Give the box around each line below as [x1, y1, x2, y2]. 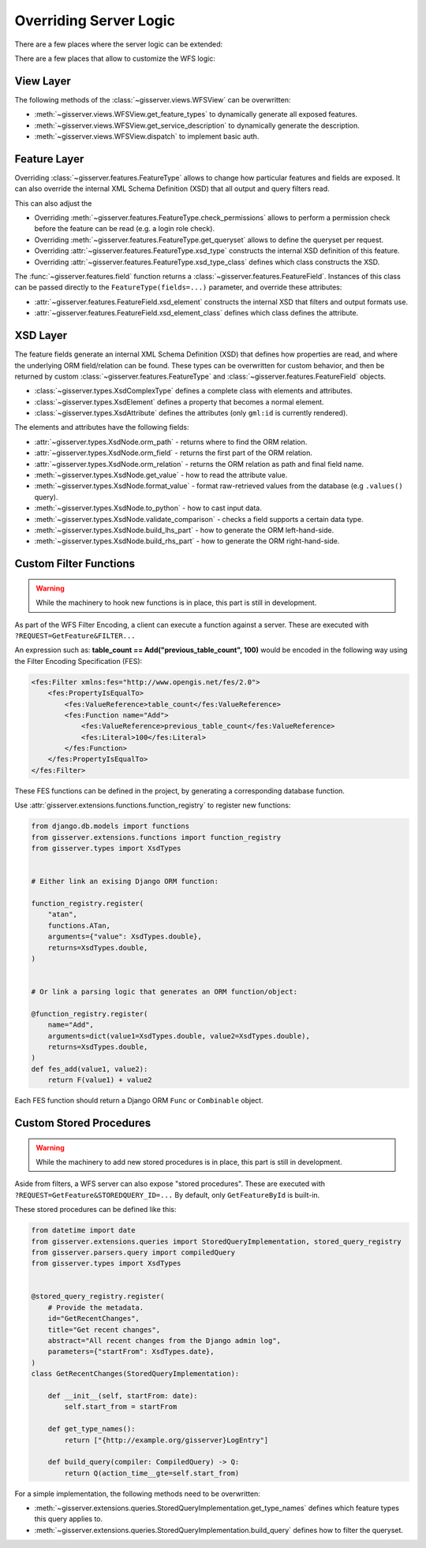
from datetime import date [31, 1226, 136, 1235]
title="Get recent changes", [47, 1325, 161, 1334]
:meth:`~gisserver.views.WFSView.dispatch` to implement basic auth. [34, 132, 260, 141]
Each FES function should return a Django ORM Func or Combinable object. [14, 1096, 263, 1106]
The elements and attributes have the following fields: [14, 423, 189, 432]
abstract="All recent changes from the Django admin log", [47, 1337, 282, 1345]
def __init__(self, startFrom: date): [47, 1391, 198, 1400]
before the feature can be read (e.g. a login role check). [34, 224, 215, 233]
